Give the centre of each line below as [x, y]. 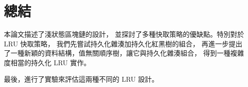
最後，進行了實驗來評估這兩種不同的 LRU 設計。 [81, 79]
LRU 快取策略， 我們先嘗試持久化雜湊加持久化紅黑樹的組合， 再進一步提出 [123, 43]
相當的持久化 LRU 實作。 [50, 62]
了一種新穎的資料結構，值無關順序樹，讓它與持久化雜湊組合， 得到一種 [117, 53]
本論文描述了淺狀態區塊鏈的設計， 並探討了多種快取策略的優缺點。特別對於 [124, 34]
